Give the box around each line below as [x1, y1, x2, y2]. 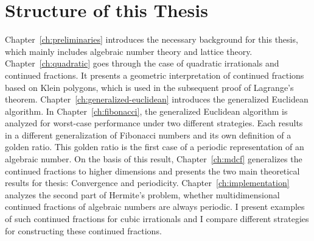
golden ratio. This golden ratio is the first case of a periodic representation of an [5, 140, 304, 153]
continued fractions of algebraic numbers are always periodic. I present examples [5, 200, 305, 213]
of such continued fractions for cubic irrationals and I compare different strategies [5, 212, 309, 225]
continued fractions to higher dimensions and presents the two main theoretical [5, 164, 300, 177]
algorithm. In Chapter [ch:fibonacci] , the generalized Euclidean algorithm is [5, 104, 288, 117]
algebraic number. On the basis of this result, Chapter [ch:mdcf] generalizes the [5, 153, 302, 165]
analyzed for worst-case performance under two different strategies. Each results [5, 117, 303, 129]
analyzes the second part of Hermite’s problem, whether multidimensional [5, 188, 280, 201]
